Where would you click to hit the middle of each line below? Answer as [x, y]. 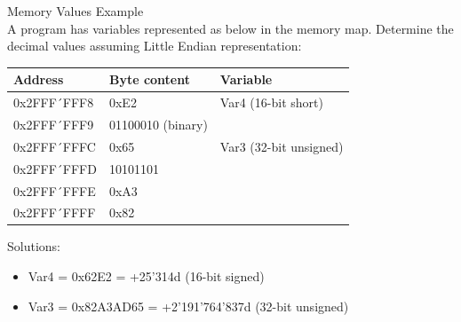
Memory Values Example [76, 11]
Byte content [149, 79]
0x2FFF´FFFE [55, 190]
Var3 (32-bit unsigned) [282, 146]
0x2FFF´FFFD [55, 168]
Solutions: [34, 246]
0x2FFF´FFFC [55, 146]
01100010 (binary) [158, 124]
